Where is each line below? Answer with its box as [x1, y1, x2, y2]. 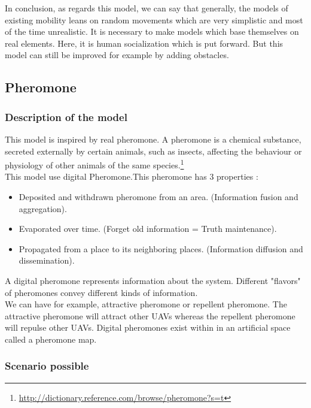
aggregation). [19, 202, 67, 214]
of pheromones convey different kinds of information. [5, 286, 198, 298]
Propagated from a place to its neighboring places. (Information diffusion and [19, 242, 303, 255]
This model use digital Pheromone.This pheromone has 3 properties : [5, 170, 258, 183]
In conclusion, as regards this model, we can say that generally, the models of [5, 2, 288, 14]
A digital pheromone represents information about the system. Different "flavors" [5, 274, 301, 286]
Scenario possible [5, 358, 89, 373]
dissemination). [19, 254, 75, 267]
